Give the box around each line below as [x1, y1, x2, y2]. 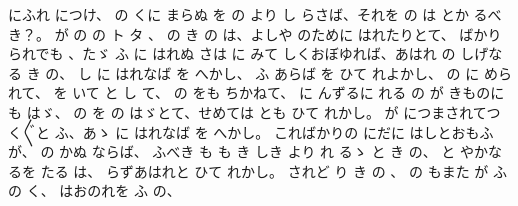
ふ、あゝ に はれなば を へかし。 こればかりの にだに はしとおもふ [54, 121, 494, 142]
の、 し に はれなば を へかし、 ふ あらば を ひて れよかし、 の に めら [45, 62, 512, 83]
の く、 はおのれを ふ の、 [8, 180, 181, 201]
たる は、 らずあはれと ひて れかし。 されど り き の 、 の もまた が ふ [40, 160, 507, 181]
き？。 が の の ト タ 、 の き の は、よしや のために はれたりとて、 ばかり [8, 23, 502, 44]
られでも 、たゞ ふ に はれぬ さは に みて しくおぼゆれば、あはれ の [8, 43, 456, 64]
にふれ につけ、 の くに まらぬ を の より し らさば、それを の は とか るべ [8, 4, 502, 24]
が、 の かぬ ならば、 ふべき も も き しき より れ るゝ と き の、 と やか [8, 141, 489, 162]
